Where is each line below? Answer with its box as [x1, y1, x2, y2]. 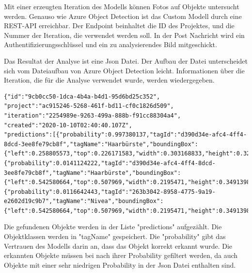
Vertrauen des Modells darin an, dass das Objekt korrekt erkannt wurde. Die [4, 240, 233, 251]
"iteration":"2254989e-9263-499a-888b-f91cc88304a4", [4, 112, 181, 119]
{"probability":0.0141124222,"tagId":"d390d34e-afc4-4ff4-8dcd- [4, 159, 216, 167]
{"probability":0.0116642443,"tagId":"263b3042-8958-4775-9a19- [4, 188, 216, 195]
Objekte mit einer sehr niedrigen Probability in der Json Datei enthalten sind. [4, 259, 236, 270]
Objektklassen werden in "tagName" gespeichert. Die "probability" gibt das [4, 231, 226, 241]
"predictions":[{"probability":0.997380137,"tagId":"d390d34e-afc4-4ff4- [4, 131, 247, 138]
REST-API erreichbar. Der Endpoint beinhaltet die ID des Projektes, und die [4, 20, 235, 31]
